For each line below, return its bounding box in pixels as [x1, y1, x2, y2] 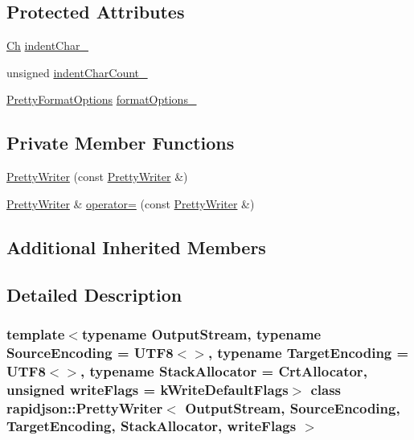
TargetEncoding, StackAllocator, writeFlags [6, 416, 297, 436]
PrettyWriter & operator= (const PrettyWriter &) [6, 195, 255, 212]
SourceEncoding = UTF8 [6, 342, 174, 362]
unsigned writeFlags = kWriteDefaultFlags [6, 379, 289, 399]
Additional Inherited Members [6, 234, 266, 259]
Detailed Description [6, 282, 182, 306]
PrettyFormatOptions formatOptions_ [6, 91, 197, 108]
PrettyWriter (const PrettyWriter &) [6, 168, 188, 185]
